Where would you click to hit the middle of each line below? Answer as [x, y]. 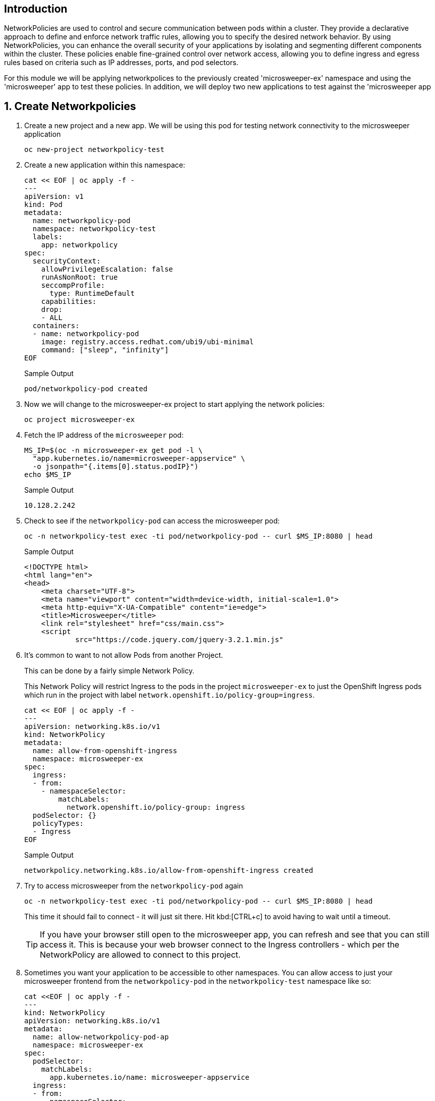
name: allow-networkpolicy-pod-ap [101, 1037]
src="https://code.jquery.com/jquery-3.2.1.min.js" [179, 640]
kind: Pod [43, 205]
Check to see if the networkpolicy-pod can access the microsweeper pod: [152, 521]
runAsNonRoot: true [79, 277]
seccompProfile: [73, 285]
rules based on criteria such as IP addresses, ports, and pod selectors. [121, 63]
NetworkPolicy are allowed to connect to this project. [140, 955]
